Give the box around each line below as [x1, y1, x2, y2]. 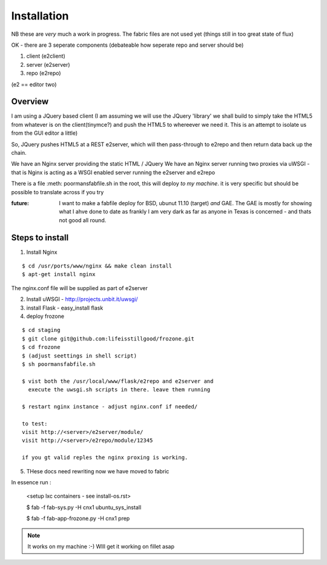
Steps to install [11, 232, 69, 243]
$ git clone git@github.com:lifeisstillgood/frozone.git [22, 335, 195, 342]
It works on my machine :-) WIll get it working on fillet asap [27, 543, 175, 550]
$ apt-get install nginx [22, 271, 96, 278]
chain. [11, 149, 27, 156]
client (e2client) [26, 52, 66, 60]
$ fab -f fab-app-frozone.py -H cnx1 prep [26, 515, 130, 522]
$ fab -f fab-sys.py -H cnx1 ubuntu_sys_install [26, 504, 142, 511]
